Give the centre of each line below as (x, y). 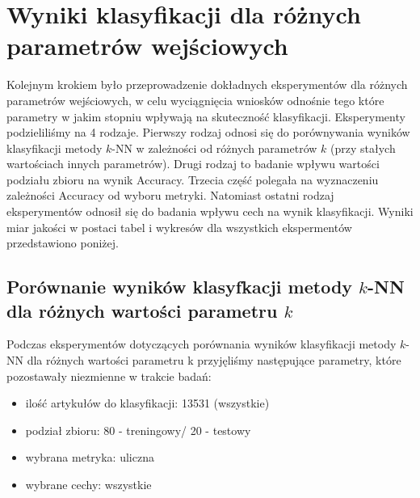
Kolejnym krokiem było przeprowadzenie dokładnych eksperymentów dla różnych (207, 84)
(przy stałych (363, 148)
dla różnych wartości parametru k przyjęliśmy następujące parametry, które (214, 360)
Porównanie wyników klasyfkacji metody (180, 287)
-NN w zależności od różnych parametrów (214, 148)
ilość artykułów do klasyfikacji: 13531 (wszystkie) (147, 403)
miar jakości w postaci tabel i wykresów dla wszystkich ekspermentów (179, 227)
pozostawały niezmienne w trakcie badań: (109, 376)
